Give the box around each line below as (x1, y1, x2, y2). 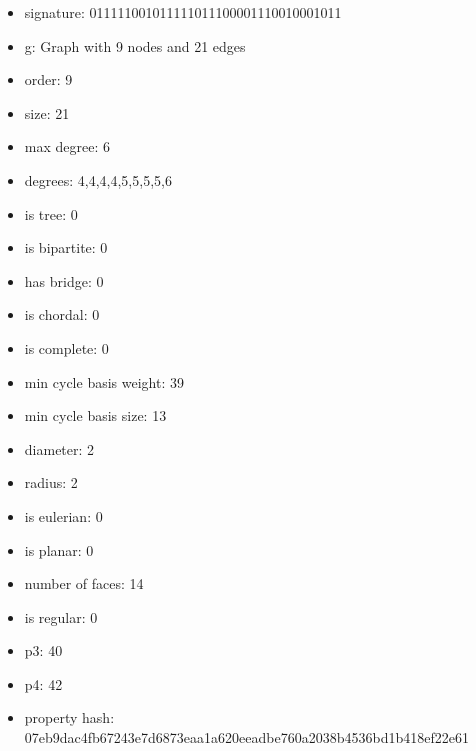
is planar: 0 (24, 539, 94, 560)
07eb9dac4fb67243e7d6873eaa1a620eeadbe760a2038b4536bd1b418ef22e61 (24, 727, 469, 748)
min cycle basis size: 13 (24, 405, 167, 426)
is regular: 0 (24, 606, 98, 627)
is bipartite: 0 (24, 237, 108, 258)
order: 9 (24, 69, 73, 90)
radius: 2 (24, 472, 78, 493)
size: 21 (24, 102, 70, 123)
